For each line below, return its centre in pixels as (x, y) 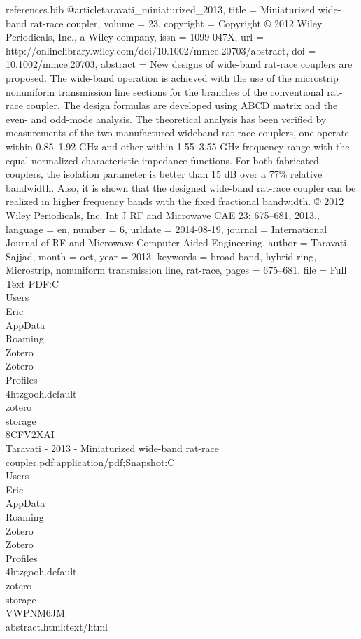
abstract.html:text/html (57, 626)
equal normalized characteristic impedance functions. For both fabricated (162, 160)
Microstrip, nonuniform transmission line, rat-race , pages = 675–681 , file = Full (176, 270)
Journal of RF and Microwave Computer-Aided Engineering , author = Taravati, (178, 243)
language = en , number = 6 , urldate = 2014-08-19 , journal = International (167, 229)
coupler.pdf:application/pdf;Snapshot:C (90, 462)
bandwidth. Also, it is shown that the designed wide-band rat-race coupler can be (181, 187)
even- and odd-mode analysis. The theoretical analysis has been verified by (166, 119)
